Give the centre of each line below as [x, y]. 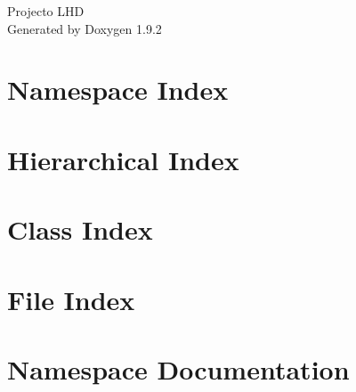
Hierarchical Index [123, 159]
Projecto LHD [46, 11]
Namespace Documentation [178, 368]
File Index [71, 299]
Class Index [80, 229]
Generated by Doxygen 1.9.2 [85, 28]
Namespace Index [118, 90]
